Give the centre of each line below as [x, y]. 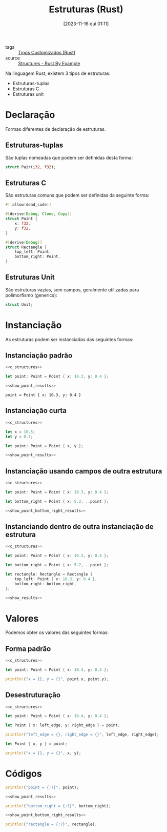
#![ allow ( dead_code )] [28, 205]
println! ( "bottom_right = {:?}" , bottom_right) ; [58, 806]
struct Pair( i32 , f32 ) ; [31, 167]
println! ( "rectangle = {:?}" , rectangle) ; [51, 824]
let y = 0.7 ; [19, 437]
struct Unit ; [19, 304]
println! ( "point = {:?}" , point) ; [42, 787]
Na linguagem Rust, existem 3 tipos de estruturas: [58, 73]
